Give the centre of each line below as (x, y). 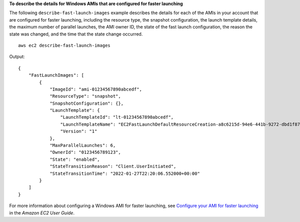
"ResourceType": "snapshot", (85, 96)
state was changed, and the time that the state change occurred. (76, 34)
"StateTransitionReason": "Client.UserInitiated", (113, 166)
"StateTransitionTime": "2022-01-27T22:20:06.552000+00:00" (125, 173)
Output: (17, 57)
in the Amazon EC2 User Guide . (42, 212)
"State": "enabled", (75, 159)
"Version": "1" (79, 131)
